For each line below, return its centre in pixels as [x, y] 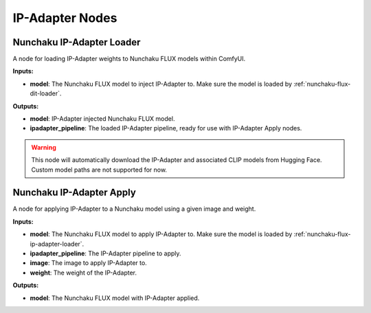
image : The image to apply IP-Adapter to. [88, 263]
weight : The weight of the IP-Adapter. [83, 273]
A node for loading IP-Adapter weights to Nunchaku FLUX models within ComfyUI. [129, 59]
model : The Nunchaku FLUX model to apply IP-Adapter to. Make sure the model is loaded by [161, 234]
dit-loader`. [46, 93]
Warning [44, 147]
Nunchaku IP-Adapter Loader [77, 42]
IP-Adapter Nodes [65, 18]
